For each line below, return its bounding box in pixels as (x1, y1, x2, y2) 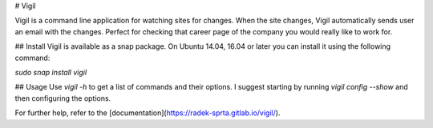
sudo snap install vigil (14, 67, 87, 77)
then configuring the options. (14, 93, 111, 103)
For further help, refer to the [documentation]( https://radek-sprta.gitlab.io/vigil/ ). (14, 108, 281, 118)
